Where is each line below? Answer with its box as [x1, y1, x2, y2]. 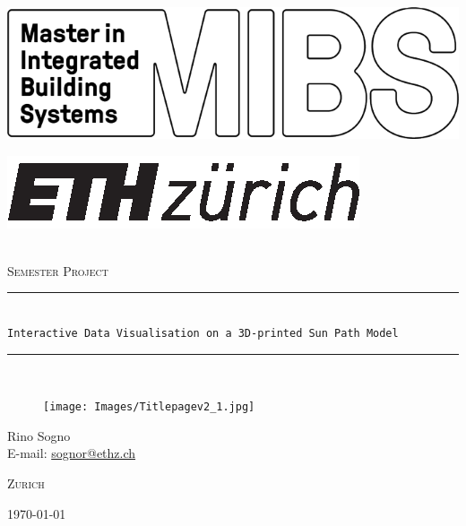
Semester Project [7, 261, 108, 280]
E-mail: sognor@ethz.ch [7, 444, 136, 462]
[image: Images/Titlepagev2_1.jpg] [43, 401, 255, 414]
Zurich [7, 474, 45, 493]
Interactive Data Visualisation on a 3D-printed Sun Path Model [7, 326, 399, 340]
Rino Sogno [7, 426, 71, 444]
